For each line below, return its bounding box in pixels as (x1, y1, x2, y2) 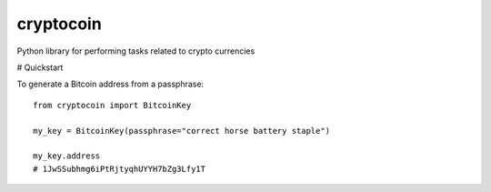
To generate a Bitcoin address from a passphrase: (16, 78, 205, 90)
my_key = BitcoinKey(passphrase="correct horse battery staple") (33, 126, 331, 136)
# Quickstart (16, 62, 64, 73)
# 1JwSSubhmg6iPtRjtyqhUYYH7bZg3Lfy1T (33, 164, 206, 174)
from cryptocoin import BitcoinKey (33, 100, 192, 110)
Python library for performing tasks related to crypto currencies (16, 45, 256, 56)
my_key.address (33, 151, 101, 161)
